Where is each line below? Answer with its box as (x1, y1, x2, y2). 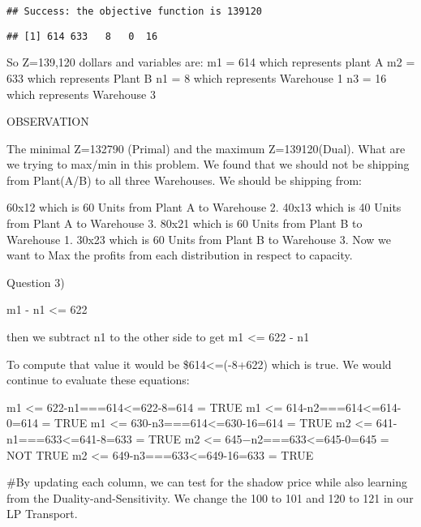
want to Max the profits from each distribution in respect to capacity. (6, 246, 353, 263)
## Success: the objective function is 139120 (6, 6, 262, 17)
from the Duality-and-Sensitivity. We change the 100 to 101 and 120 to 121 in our (6, 489, 414, 506)
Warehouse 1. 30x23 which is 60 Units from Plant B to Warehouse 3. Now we (6, 230, 392, 247)
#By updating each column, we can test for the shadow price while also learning (6, 473, 408, 491)
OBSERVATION (6, 113, 89, 130)
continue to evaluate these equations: (6, 371, 190, 388)
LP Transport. (6, 505, 78, 522)
